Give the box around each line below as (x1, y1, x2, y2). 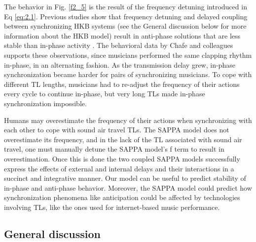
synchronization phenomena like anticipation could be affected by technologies (4, 192, 240, 202)
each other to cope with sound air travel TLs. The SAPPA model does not (4, 124, 229, 135)
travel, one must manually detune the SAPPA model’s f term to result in (4, 144, 224, 154)
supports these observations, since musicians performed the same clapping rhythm (4, 49, 252, 60)
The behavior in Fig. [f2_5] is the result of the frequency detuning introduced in (4, 1, 247, 11)
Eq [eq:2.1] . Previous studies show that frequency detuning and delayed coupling (4, 11, 248, 21)
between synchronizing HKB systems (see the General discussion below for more (4, 21, 247, 31)
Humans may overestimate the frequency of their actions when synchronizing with (4, 115, 252, 125)
